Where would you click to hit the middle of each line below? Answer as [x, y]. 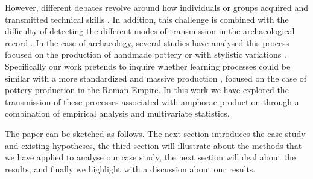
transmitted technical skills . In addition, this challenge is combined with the [147, 19]
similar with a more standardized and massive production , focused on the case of [156, 78]
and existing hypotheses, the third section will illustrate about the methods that [153, 145]
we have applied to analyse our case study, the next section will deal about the [150, 157]
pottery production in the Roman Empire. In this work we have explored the [147, 90]
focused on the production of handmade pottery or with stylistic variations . [146, 54]
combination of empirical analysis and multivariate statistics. [117, 113]
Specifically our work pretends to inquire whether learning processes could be [148, 66]
